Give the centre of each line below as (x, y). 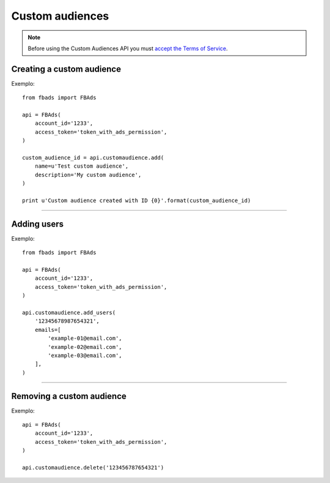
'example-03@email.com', (85, 355)
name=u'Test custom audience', (82, 166)
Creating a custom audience (66, 69)
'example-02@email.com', (85, 347)
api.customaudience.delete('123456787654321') (93, 467)
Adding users (38, 224)
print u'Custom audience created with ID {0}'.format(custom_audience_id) (137, 200)
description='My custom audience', (88, 175)
